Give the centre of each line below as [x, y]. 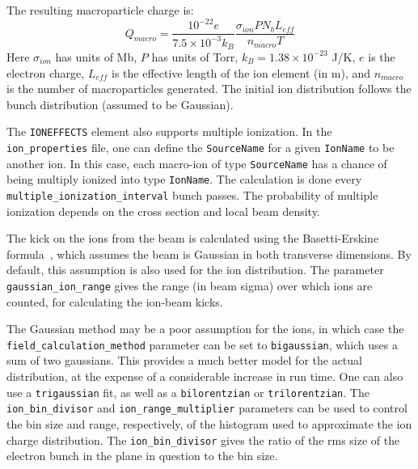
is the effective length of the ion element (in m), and [241, 72]
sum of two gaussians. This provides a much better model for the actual [184, 360]
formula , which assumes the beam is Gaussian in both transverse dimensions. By [209, 254]
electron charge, [46, 72]
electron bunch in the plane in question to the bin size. [142, 456]
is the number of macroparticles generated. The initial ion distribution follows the [209, 89]
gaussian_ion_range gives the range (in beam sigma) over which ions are [190, 285]
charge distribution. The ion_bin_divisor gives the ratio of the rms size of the [203, 439]
